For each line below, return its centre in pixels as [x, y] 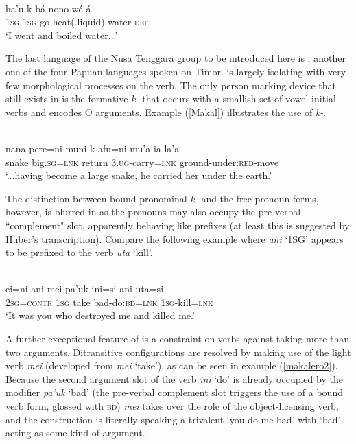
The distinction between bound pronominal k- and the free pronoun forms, [162, 198]
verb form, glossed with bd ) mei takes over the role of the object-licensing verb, [172, 406]
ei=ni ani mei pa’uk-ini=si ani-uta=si [85, 289]
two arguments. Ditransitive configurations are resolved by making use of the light [178, 352]
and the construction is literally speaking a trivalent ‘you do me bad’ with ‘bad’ [173, 419]
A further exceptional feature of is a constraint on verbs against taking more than [178, 339]
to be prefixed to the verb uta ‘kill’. [79, 252]
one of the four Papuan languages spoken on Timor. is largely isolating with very [176, 71]
